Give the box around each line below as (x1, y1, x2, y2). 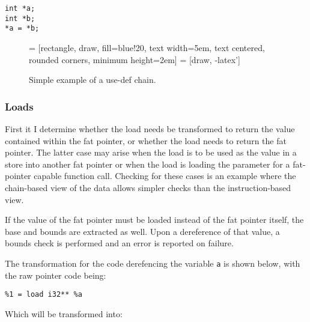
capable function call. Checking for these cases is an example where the (34, 169, 296, 182)
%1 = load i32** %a (5, 290, 82, 299)
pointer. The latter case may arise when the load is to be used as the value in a (5, 146, 297, 159)
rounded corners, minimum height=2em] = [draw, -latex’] (29, 53, 240, 65)
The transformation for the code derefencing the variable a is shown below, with (5, 257, 300, 269)
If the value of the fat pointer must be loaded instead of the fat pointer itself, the (5, 213, 304, 226)
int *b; (5, 14, 35, 23)
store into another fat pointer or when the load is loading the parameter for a (5, 157, 290, 170)
